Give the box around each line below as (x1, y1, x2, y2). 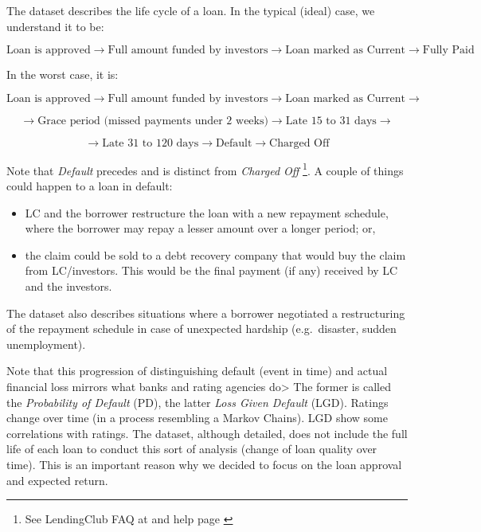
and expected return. (6, 471, 108, 488)
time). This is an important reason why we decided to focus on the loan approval (6, 456, 402, 472)
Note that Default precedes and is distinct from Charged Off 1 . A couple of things (6, 159, 404, 178)
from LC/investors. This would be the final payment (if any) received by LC (25, 262, 398, 279)
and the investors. (25, 278, 112, 294)
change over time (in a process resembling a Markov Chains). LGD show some (6, 409, 388, 426)
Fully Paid (422, 45, 475, 57)
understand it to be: (6, 18, 104, 34)
